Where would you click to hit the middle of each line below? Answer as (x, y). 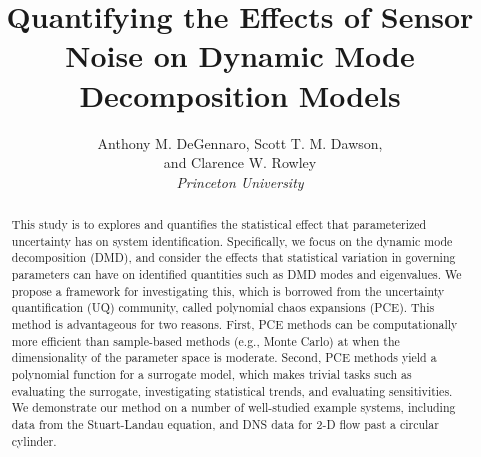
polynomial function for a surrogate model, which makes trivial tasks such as (211, 373)
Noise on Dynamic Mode (240, 55)
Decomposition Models (240, 94)
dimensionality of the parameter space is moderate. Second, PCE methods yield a (224, 357)
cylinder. (34, 440)
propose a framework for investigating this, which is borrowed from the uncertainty (228, 290)
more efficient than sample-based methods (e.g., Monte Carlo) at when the (205, 340)
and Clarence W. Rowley (240, 162)
